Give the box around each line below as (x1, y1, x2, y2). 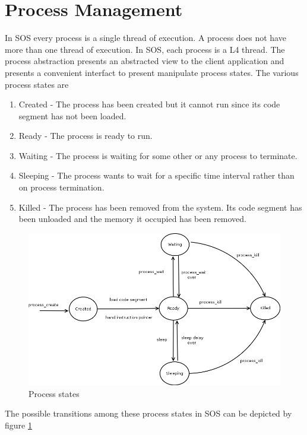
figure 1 (5, 418, 32, 431)
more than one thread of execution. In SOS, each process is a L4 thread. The (5, 43, 285, 55)
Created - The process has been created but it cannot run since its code (18, 98, 280, 110)
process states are (5, 78, 69, 90)
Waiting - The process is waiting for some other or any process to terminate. (18, 149, 297, 161)
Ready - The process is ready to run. (18, 129, 153, 142)
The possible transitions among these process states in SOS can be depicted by (5, 407, 292, 420)
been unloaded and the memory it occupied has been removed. (18, 212, 247, 225)
